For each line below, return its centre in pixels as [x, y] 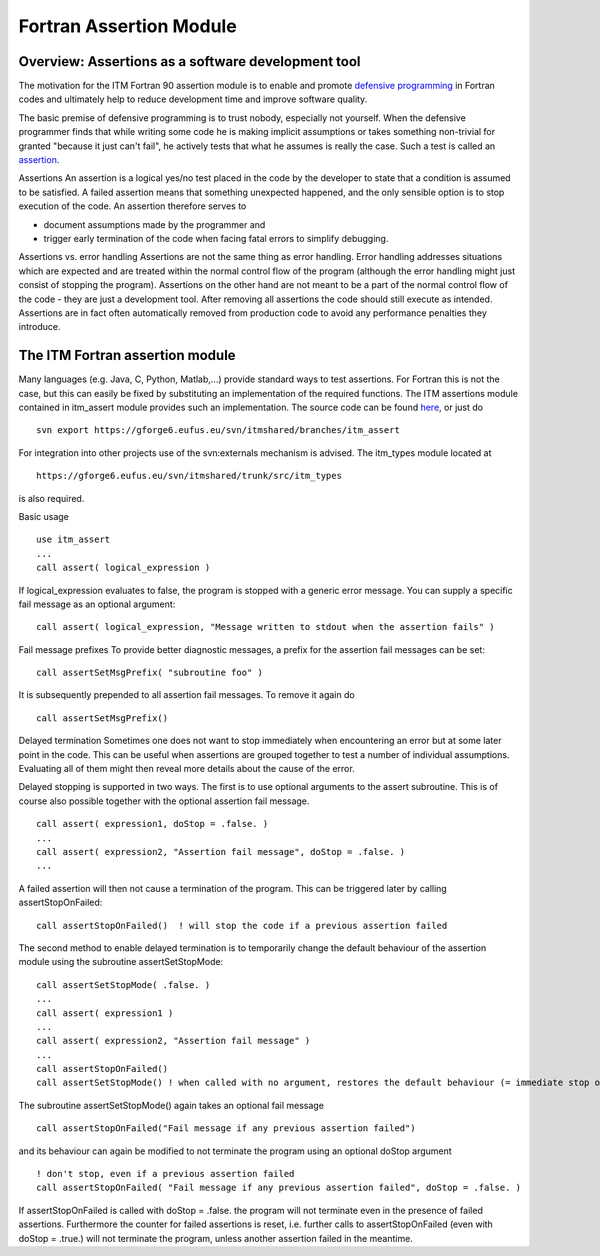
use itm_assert [73, 539]
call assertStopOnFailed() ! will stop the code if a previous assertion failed [242, 925]
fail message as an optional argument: [97, 604]
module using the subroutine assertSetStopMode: [121, 962]
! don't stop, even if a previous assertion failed [165, 1174]
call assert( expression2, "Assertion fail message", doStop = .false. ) [221, 851]
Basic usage [44, 516]
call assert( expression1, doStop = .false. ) [152, 824]
